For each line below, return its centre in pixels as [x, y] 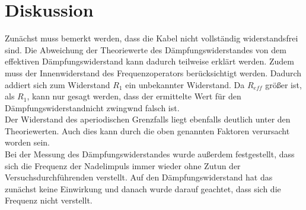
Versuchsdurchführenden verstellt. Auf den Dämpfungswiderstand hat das [139, 177]
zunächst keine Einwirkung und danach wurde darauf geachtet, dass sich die [143, 188]
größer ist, [283, 84]
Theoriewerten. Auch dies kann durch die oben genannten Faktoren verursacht [147, 130]
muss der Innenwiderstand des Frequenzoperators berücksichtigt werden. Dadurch [153, 72]
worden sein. [27, 142]
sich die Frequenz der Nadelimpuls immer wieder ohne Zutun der [123, 165]
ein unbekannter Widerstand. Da [185, 84]
